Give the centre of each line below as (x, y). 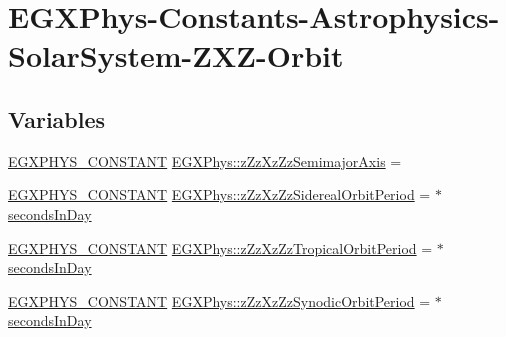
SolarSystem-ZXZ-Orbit (176, 55)
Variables (57, 118)
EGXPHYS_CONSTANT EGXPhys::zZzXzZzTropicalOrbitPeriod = (220, 247)
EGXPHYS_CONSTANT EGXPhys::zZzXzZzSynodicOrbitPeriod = (219, 300)
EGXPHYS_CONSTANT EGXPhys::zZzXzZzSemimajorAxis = (205, 160)
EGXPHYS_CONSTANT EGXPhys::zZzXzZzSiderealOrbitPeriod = (219, 194)
